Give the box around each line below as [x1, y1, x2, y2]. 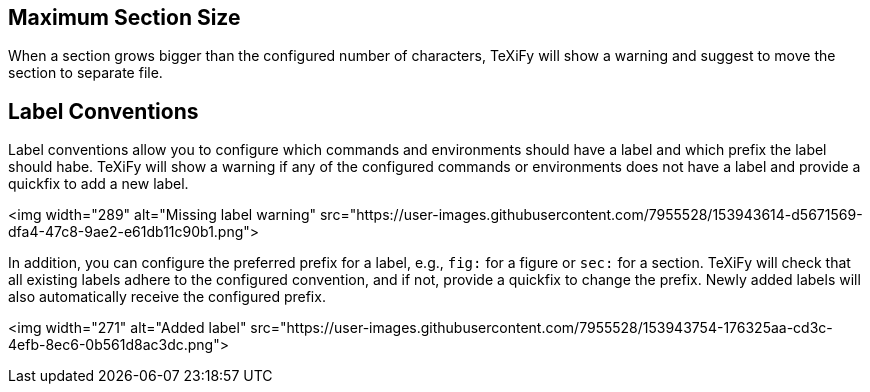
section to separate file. [8, 64, 163, 82]
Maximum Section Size [8, 5, 241, 30]
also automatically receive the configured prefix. [8, 288, 326, 306]
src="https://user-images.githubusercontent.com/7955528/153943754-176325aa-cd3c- [250, 319, 833, 337]
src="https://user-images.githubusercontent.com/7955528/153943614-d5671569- [319, 206, 863, 224]
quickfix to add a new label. [8, 175, 189, 193]
